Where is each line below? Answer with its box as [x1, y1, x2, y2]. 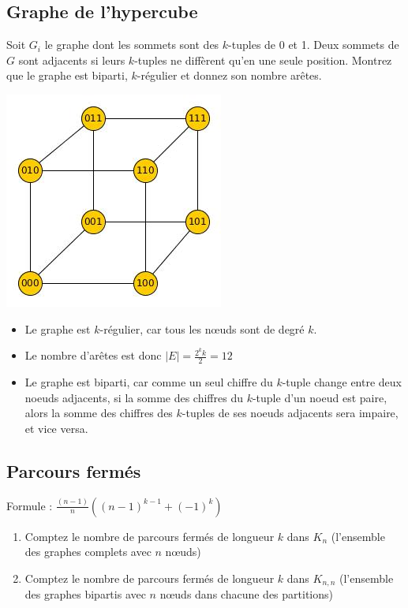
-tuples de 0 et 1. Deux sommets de [228, 36, 399, 53]
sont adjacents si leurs [18, 51, 125, 68]
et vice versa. [24, 420, 88, 436]
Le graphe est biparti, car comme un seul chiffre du [24, 374, 273, 390]
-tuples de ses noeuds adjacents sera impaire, [182, 405, 399, 421]
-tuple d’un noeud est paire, [252, 389, 387, 405]
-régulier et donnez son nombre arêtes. [137, 67, 322, 84]
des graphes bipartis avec [24, 586, 146, 602]
